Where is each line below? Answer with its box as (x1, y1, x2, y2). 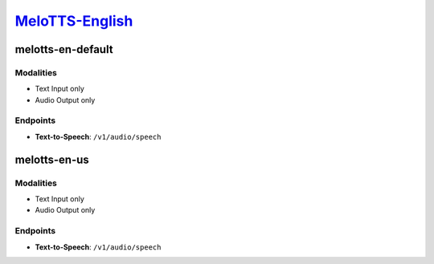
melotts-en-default (14, 43, 113, 56)
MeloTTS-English (14, 12, 133, 30)
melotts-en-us (14, 152, 90, 166)
